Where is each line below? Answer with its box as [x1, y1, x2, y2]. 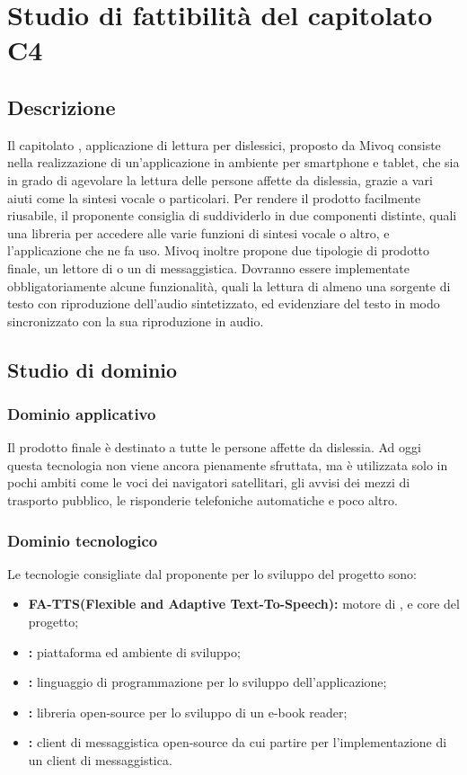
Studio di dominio [7, 355, 178, 383]
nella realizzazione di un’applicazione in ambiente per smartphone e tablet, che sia [7, 153, 460, 172]
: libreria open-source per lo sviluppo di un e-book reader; [28, 702, 348, 721]
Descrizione [7, 93, 116, 120]
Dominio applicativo [7, 403, 156, 424]
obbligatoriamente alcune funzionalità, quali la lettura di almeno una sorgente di [7, 276, 451, 295]
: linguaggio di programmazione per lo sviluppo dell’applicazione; [28, 673, 387, 691]
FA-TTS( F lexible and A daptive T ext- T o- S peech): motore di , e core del [28, 594, 460, 613]
